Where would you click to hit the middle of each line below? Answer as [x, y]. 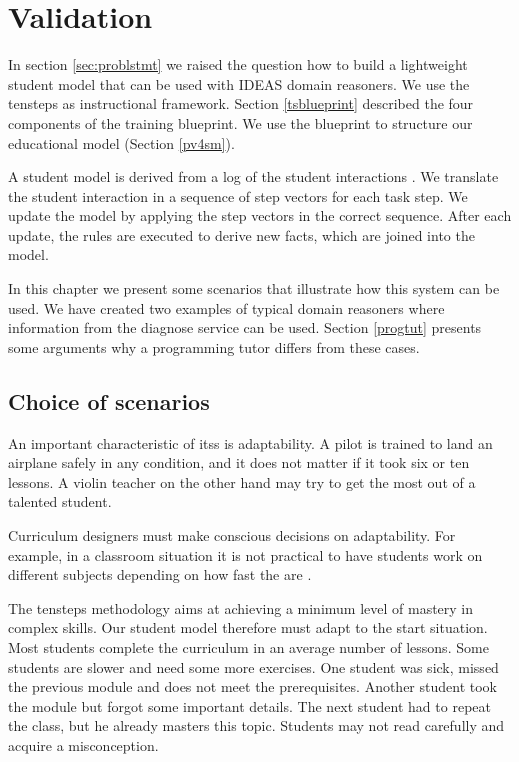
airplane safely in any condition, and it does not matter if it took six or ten [239, 462]
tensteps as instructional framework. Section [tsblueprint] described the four [241, 103]
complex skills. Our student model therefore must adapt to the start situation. [248, 627]
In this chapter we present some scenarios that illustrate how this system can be [254, 288]
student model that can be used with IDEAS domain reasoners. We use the [239, 83]
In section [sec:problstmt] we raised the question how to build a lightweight [238, 64]
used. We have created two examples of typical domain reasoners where [226, 307]
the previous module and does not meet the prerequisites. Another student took [252, 686]
